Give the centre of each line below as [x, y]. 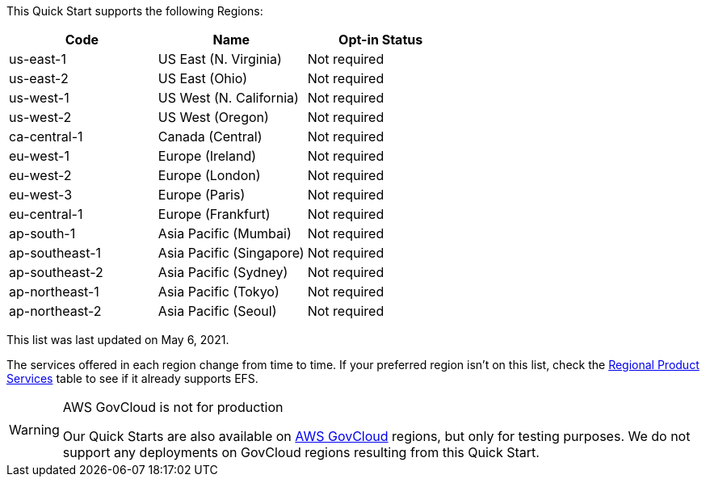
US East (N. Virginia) [220, 59]
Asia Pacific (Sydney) [223, 272]
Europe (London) [209, 175]
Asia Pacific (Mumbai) [225, 233]
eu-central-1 [46, 214]
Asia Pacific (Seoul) [217, 311]
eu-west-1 [39, 156]
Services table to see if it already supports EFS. [132, 378]
